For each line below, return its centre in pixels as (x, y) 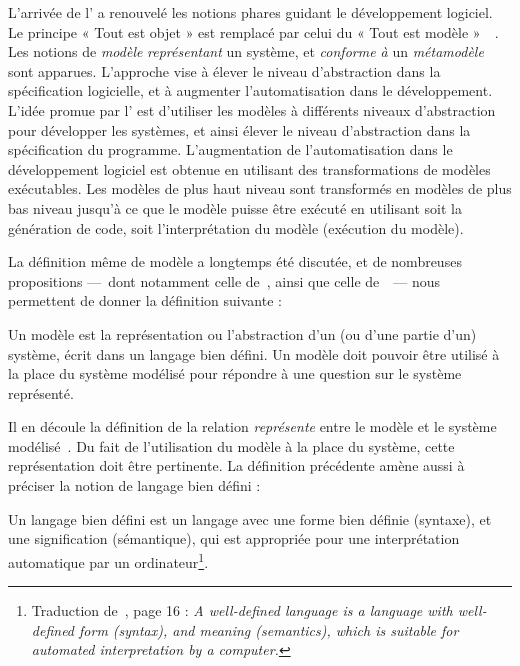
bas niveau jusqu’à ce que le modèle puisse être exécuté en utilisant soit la (235, 207)
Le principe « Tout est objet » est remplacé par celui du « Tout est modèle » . (253, 31)
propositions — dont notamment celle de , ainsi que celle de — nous (224, 280)
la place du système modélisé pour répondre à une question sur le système (235, 373)
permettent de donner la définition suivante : (145, 300)
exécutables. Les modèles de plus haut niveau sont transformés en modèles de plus (260, 188)
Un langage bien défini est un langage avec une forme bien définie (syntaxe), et (250, 518)
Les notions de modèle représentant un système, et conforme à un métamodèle (246, 51)
